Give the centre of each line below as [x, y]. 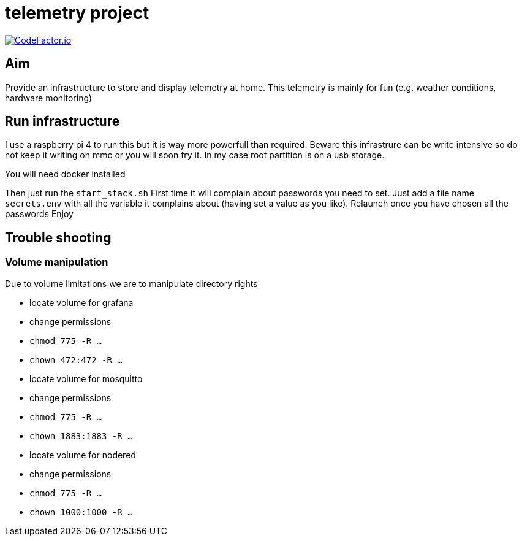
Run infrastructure [62, 121]
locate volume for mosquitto [86, 378]
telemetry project [77, 13]
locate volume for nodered [83, 455]
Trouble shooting [58, 237]
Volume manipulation [57, 262]
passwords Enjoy [39, 214]
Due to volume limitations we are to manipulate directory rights [131, 283]
